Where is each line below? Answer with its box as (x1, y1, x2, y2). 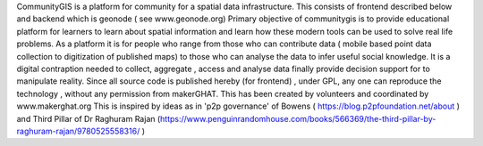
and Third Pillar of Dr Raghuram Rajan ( (16, 113, 161, 124)
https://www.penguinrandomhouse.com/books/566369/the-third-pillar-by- (159, 113, 436, 124)
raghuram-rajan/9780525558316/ (16, 126, 140, 136)
